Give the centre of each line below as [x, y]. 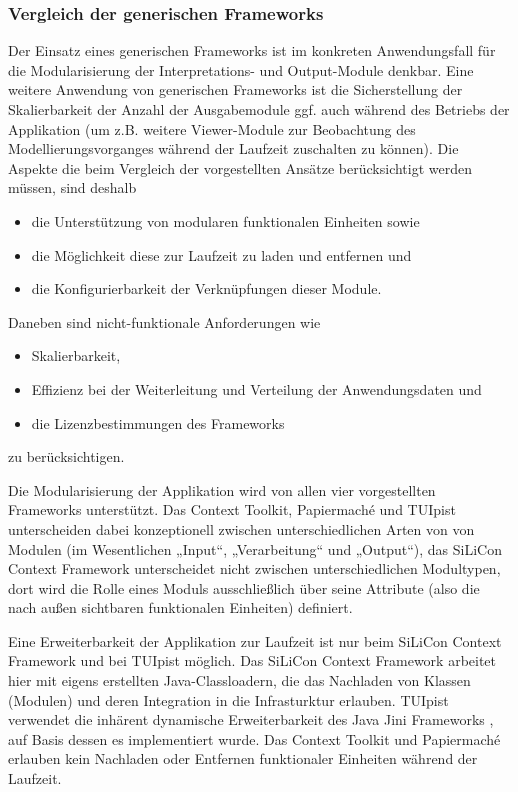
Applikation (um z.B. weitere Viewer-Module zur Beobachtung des [212, 128]
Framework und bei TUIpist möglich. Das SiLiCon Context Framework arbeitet [252, 660]
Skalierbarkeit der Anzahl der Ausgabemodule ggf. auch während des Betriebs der [259, 109]
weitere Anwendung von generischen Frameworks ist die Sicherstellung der [235, 89]
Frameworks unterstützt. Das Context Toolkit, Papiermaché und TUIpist [232, 509]
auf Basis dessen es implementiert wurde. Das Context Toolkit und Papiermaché [254, 738]
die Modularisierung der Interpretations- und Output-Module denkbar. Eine [241, 69]
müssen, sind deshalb [72, 187]
